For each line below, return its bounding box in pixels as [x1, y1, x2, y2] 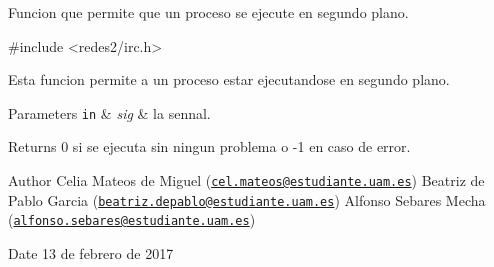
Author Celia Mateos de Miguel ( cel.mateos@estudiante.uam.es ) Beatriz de [8, 170, 485, 191]
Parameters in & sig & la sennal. [8, 102, 211, 123]
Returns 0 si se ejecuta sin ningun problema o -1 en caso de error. [8, 136, 411, 157]
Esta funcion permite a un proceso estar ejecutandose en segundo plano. [8, 69, 450, 90]
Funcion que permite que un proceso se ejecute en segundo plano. [8, 2, 409, 22]
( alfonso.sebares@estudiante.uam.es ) [8, 209, 256, 230]
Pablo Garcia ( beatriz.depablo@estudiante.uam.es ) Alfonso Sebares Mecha [8, 189, 486, 210]
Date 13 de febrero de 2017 [8, 243, 174, 263]
